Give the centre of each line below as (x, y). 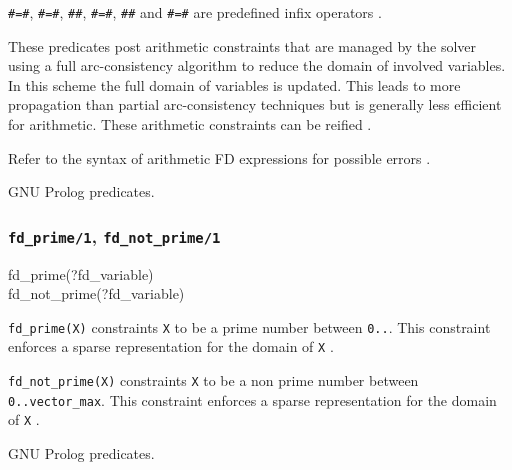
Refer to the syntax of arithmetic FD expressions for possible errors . (219, 157)
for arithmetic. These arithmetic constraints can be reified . (190, 124)
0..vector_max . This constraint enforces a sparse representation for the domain (252, 399)
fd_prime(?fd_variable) (81, 273)
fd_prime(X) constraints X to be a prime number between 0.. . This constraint (249, 326)
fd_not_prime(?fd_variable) (96, 293)
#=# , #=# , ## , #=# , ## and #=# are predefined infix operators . (195, 12)
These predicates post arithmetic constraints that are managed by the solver (242, 45)
